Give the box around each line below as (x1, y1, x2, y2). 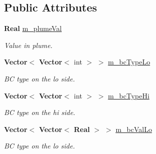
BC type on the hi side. (4, 107, 75, 117)
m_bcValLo (115, 123, 152, 134)
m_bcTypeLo (108, 56, 150, 67)
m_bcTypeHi (108, 90, 149, 100)
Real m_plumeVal (4, 23, 62, 33)
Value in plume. (4, 39, 53, 50)
